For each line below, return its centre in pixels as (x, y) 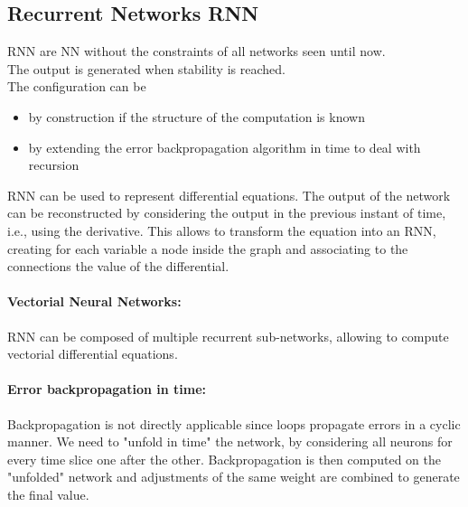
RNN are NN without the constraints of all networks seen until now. (197, 51)
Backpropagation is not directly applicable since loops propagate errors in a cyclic (234, 423)
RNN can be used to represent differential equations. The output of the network (229, 195)
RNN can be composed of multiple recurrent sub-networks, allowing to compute (228, 336)
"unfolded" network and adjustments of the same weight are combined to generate (234, 477)
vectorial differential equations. (93, 354)
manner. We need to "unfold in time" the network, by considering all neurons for (230, 441)
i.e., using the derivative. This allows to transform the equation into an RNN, (222, 230)
